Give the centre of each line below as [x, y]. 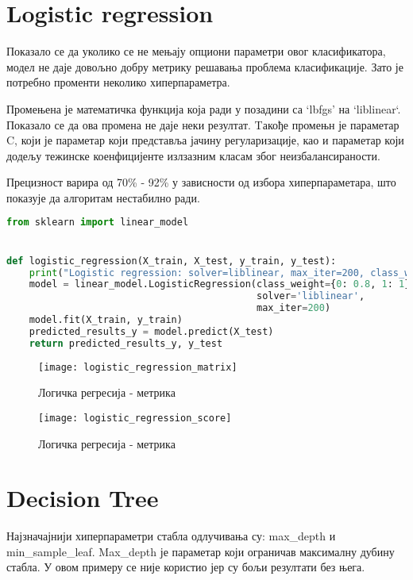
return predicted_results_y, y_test [126, 343]
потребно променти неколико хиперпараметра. [118, 82]
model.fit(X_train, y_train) [106, 320]
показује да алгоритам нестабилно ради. [103, 197]
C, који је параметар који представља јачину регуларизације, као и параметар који [205, 140]
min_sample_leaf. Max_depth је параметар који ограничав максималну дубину [201, 551]
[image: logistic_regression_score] [135, 418]
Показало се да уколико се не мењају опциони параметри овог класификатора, [196, 51]
